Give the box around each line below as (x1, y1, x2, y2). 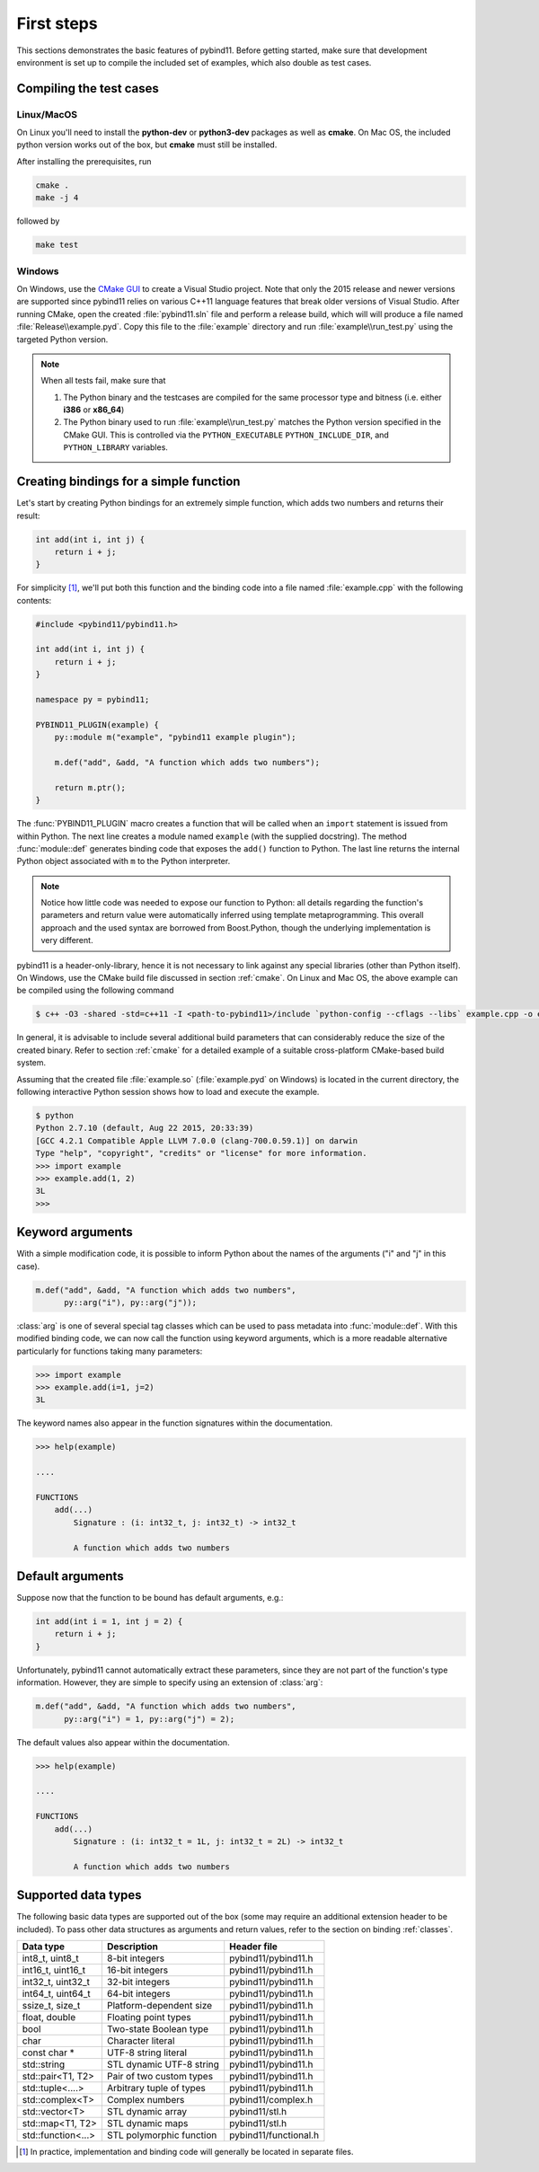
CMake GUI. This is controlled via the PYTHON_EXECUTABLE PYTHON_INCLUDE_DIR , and (63, 429, 390, 440)
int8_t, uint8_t (22, 1952, 80, 1965)
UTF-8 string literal (106, 2046, 188, 2059)
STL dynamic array (106, 2105, 188, 2117)
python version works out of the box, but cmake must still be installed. (16, 139, 278, 150)
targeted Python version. (16, 333, 109, 345)
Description (106, 1940, 159, 1953)
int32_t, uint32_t (22, 1975, 90, 1988)
